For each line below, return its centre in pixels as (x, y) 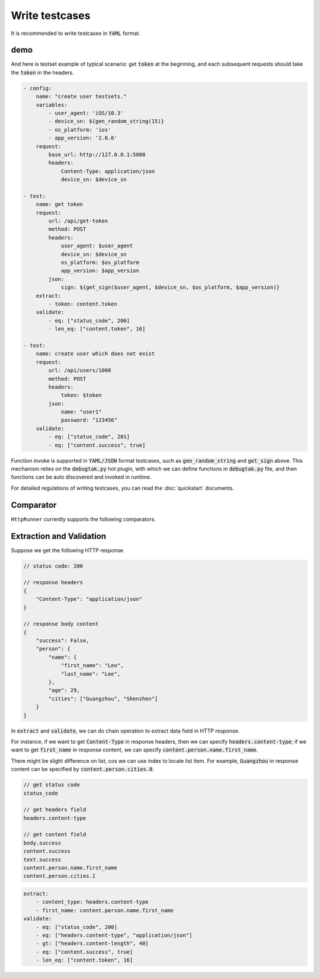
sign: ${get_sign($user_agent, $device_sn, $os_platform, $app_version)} (170, 287)
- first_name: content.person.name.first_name (105, 910)
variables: (52, 105)
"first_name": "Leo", (92, 665)
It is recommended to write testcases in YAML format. (76, 33)
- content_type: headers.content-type (92, 902)
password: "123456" (89, 420)
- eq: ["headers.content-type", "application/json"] (114, 935)
